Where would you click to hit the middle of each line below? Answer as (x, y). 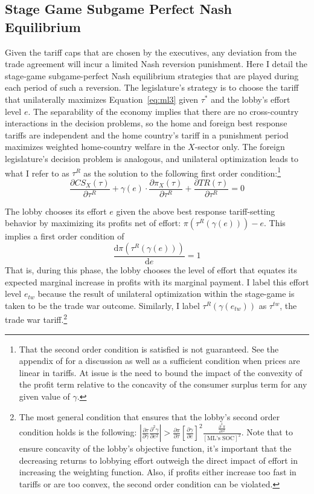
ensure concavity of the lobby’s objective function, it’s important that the (155, 448)
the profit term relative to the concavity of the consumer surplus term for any (163, 384)
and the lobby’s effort (251, 99)
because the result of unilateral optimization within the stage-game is (166, 294)
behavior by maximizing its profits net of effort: (93, 223)
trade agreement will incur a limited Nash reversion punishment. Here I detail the (156, 64)
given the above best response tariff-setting (196, 211)
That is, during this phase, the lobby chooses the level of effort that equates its (151, 270)
